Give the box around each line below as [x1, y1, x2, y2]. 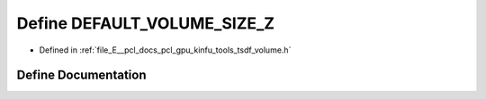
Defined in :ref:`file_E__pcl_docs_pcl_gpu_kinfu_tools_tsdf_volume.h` [39, 45, 292, 55]
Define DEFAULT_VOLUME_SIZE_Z [16, 13, 274, 33]
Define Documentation [16, 68, 147, 83]
